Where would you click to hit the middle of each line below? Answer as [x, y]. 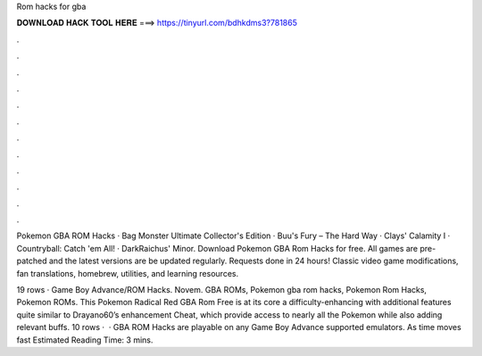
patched [32, 261]
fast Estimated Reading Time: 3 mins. [85, 340]
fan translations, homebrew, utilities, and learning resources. [128, 273]
